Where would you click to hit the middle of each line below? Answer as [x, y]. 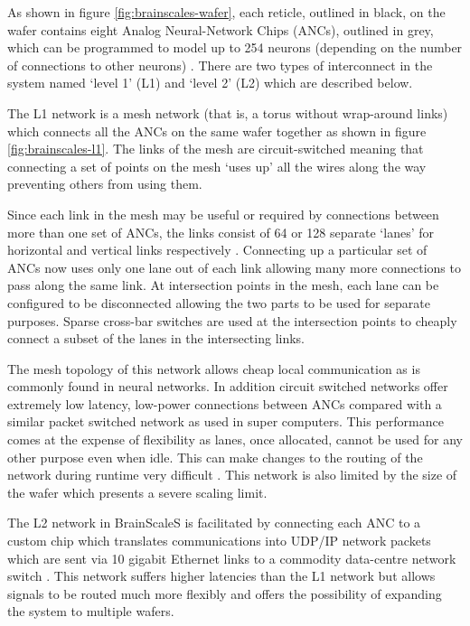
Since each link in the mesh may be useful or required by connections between [223, 214]
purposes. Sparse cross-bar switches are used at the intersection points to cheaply [232, 320]
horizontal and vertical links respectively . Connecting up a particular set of [217, 250]
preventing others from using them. [105, 184]
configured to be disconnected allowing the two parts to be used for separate [219, 302]
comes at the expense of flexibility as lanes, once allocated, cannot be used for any [235, 439]
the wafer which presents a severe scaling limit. [137, 492]
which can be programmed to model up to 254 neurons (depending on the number [235, 47]
